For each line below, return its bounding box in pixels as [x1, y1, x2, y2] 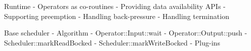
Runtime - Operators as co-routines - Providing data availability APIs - [4, 1, 226, 11]
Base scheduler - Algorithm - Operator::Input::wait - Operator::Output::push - [4, 27, 247, 38]
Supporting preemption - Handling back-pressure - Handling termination [4, 10, 229, 21]
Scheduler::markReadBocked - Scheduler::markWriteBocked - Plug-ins [4, 37, 220, 47]
